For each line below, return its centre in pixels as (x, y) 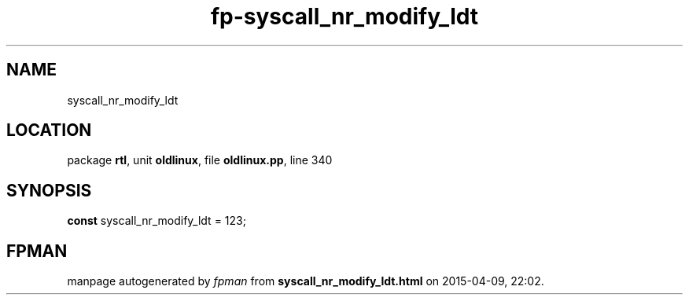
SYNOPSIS (49, 190)
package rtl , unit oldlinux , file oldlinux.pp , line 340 (200, 160)
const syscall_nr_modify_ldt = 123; (157, 221)
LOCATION (49, 130)
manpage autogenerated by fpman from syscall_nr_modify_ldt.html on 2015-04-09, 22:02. (306, 281)
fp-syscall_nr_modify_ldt (344, 17)
